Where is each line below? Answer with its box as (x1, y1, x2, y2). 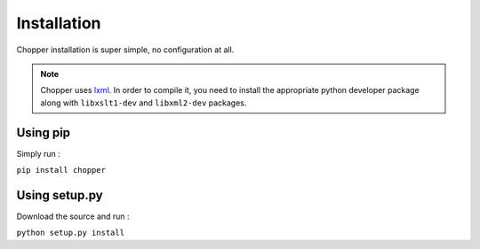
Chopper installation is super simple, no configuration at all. (16, 44, 235, 55)
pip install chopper (16, 165, 107, 175)
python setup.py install (16, 228, 124, 238)
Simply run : (16, 148, 61, 159)
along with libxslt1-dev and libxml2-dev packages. (40, 97, 247, 108)
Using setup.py (16, 187, 103, 203)
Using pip (16, 125, 71, 140)
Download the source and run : (16, 211, 130, 222)
